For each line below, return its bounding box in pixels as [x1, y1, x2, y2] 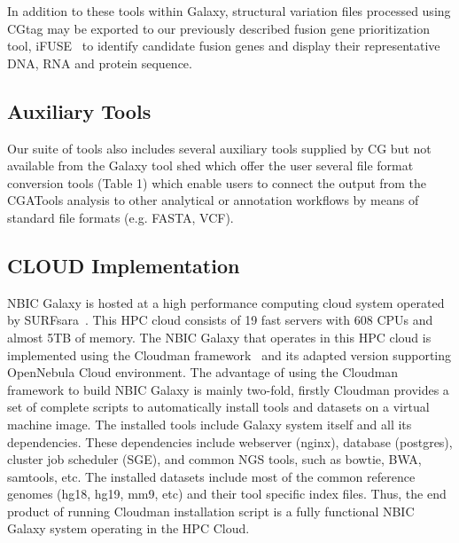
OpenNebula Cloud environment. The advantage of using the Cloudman [7, 363, 399, 382]
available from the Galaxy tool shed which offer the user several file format [7, 156, 414, 175]
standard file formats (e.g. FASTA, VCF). [7, 208, 234, 226]
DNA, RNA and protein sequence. [7, 53, 192, 72]
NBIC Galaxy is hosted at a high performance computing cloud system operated [7, 293, 445, 311]
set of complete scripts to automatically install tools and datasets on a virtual [7, 397, 430, 416]
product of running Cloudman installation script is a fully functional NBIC [7, 501, 415, 520]
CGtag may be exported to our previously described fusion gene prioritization [7, 19, 430, 37]
